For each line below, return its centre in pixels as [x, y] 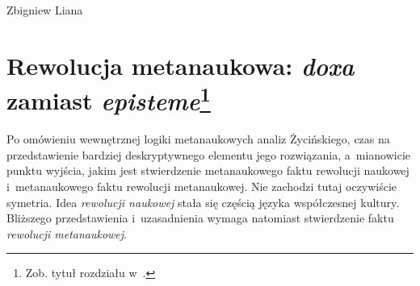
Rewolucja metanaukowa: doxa [181, 65]
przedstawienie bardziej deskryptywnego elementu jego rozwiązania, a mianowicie [209, 154]
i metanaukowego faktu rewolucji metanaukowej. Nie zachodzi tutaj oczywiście [202, 187]
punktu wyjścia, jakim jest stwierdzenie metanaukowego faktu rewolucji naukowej [208, 170]
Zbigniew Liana [45, 10]
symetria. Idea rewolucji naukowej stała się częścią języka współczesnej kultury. [203, 202]
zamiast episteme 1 [109, 99]
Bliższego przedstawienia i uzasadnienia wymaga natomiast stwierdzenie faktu [200, 218]
